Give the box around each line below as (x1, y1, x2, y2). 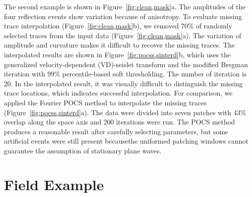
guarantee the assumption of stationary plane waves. (4, 145, 162, 155)
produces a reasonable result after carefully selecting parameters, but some (4, 126, 228, 136)
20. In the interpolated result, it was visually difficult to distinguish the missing (4, 78, 243, 88)
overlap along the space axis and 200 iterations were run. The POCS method (4, 117, 235, 127)
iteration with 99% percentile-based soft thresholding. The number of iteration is (4, 69, 247, 79)
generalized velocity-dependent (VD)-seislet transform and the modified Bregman (4, 59, 248, 69)
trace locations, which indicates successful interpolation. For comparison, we (4, 88, 232, 98)
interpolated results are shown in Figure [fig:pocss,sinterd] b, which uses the (4, 49, 231, 59)
